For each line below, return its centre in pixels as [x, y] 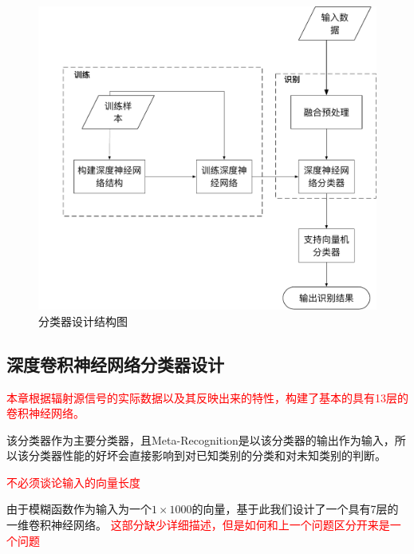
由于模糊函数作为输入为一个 [79, 509]
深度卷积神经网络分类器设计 [115, 364]
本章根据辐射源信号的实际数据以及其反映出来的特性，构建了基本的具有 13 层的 [207, 397]
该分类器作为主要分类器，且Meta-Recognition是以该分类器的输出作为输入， [201, 439]
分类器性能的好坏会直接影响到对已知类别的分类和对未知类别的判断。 [207, 455]
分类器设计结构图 [83, 321]
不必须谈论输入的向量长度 [73, 482]
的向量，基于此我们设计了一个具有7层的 [295, 509]
